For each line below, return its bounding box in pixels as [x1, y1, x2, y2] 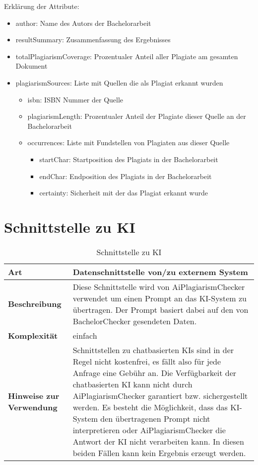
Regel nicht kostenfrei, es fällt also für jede [72, 355, 221, 367]
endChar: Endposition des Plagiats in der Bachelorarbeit [39, 171, 212, 181]
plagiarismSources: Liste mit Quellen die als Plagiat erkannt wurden [15, 77, 223, 88]
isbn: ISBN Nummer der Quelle [27, 94, 124, 104]
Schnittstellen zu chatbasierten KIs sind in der [72, 344, 234, 356]
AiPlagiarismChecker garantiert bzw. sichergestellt [72, 389, 248, 401]
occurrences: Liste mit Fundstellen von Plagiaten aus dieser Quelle [27, 137, 230, 148]
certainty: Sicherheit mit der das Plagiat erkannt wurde [39, 187, 208, 198]
